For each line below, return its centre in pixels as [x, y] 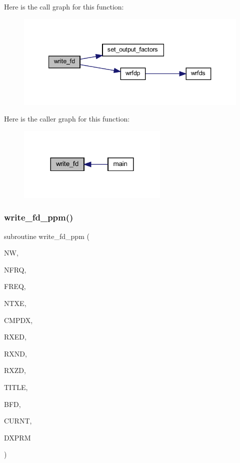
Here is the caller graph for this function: [67, 119]
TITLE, [16, 387]
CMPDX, [18, 320]
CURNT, [18, 421]
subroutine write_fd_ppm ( [47, 236]
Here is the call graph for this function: [64, 6]
